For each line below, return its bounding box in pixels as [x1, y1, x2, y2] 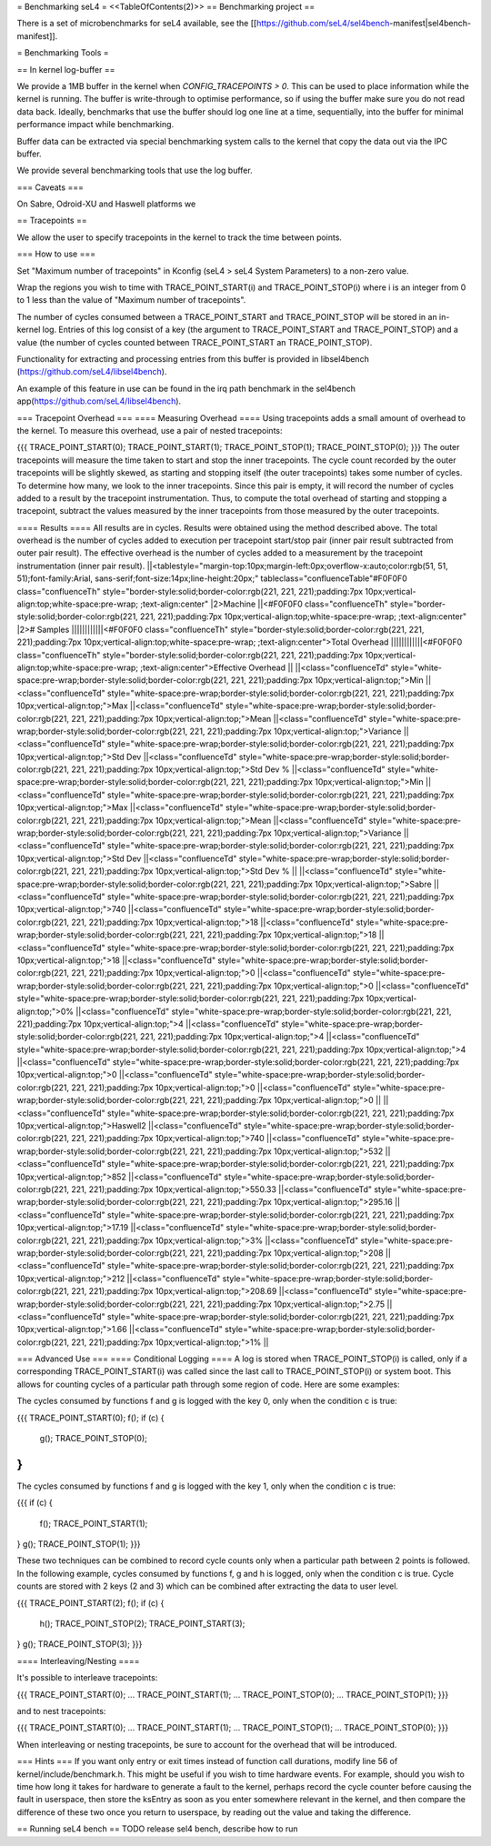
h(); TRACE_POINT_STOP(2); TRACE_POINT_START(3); [39, 1619, 245, 1630]
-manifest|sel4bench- [389, 18, 472, 29]
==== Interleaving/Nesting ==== [16, 1655, 140, 1666]
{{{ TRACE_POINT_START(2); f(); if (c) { [16, 1597, 165, 1609]
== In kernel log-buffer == [16, 64, 115, 75]
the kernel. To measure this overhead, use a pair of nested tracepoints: [16, 425, 283, 436]
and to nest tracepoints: [16, 1706, 106, 1716]
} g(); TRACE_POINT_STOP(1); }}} [16, 1539, 141, 1550]
